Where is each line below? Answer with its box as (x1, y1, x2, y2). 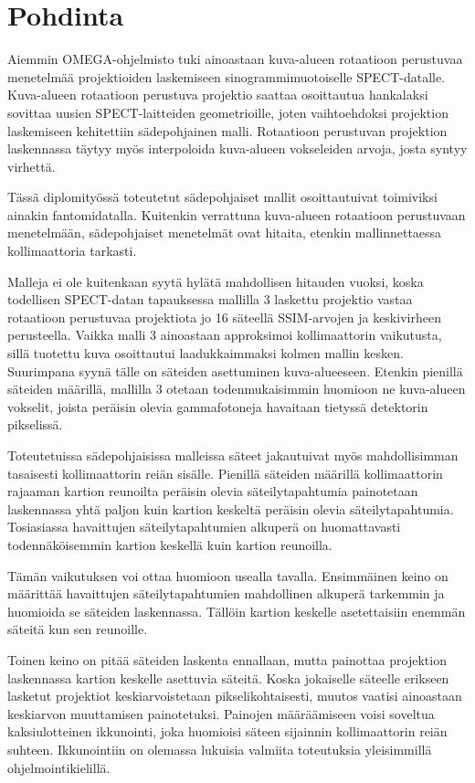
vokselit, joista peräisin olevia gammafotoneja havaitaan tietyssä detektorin (7, 397, 428, 416)
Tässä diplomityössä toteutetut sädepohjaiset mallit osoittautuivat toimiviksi (7, 187, 438, 206)
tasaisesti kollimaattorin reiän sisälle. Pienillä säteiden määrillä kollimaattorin (7, 463, 443, 482)
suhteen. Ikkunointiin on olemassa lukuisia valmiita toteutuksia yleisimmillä (7, 739, 432, 758)
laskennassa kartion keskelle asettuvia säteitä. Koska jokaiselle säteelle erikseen (7, 668, 449, 687)
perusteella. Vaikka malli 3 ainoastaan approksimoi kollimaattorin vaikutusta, (7, 325, 442, 344)
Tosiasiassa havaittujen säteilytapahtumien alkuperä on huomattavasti (7, 517, 401, 536)
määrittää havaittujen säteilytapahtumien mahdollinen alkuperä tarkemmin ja (7, 584, 445, 603)
